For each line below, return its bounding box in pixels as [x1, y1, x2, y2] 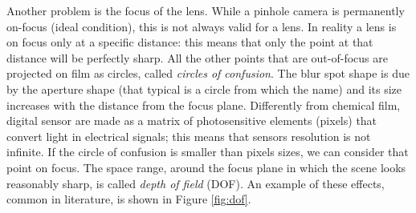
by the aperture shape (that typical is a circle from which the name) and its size [6, 80, 402, 97]
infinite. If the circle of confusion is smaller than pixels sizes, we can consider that [6, 143, 409, 160]
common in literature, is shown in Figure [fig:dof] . [6, 191, 251, 207]
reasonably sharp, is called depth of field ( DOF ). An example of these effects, [6, 175, 385, 191]
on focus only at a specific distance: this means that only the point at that [6, 34, 373, 50]
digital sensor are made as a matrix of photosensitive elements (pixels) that [6, 112, 377, 129]
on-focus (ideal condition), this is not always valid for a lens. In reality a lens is [6, 18, 397, 34]
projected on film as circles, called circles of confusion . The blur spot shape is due [6, 65, 410, 82]
